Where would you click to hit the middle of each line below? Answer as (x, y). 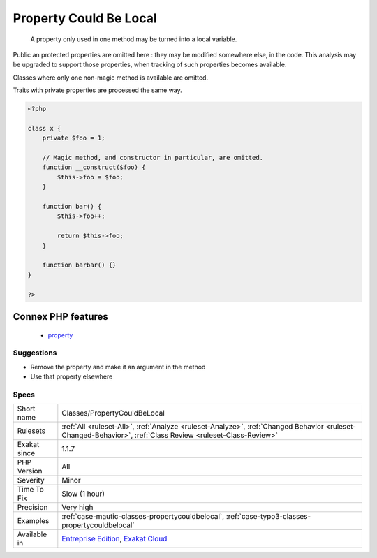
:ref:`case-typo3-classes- (268, 517)
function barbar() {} (79, 265)
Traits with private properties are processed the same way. (98, 90)
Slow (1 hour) (83, 494)
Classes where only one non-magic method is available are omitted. (111, 78)
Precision (32, 508)
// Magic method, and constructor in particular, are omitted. (153, 158)
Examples (33, 521)
